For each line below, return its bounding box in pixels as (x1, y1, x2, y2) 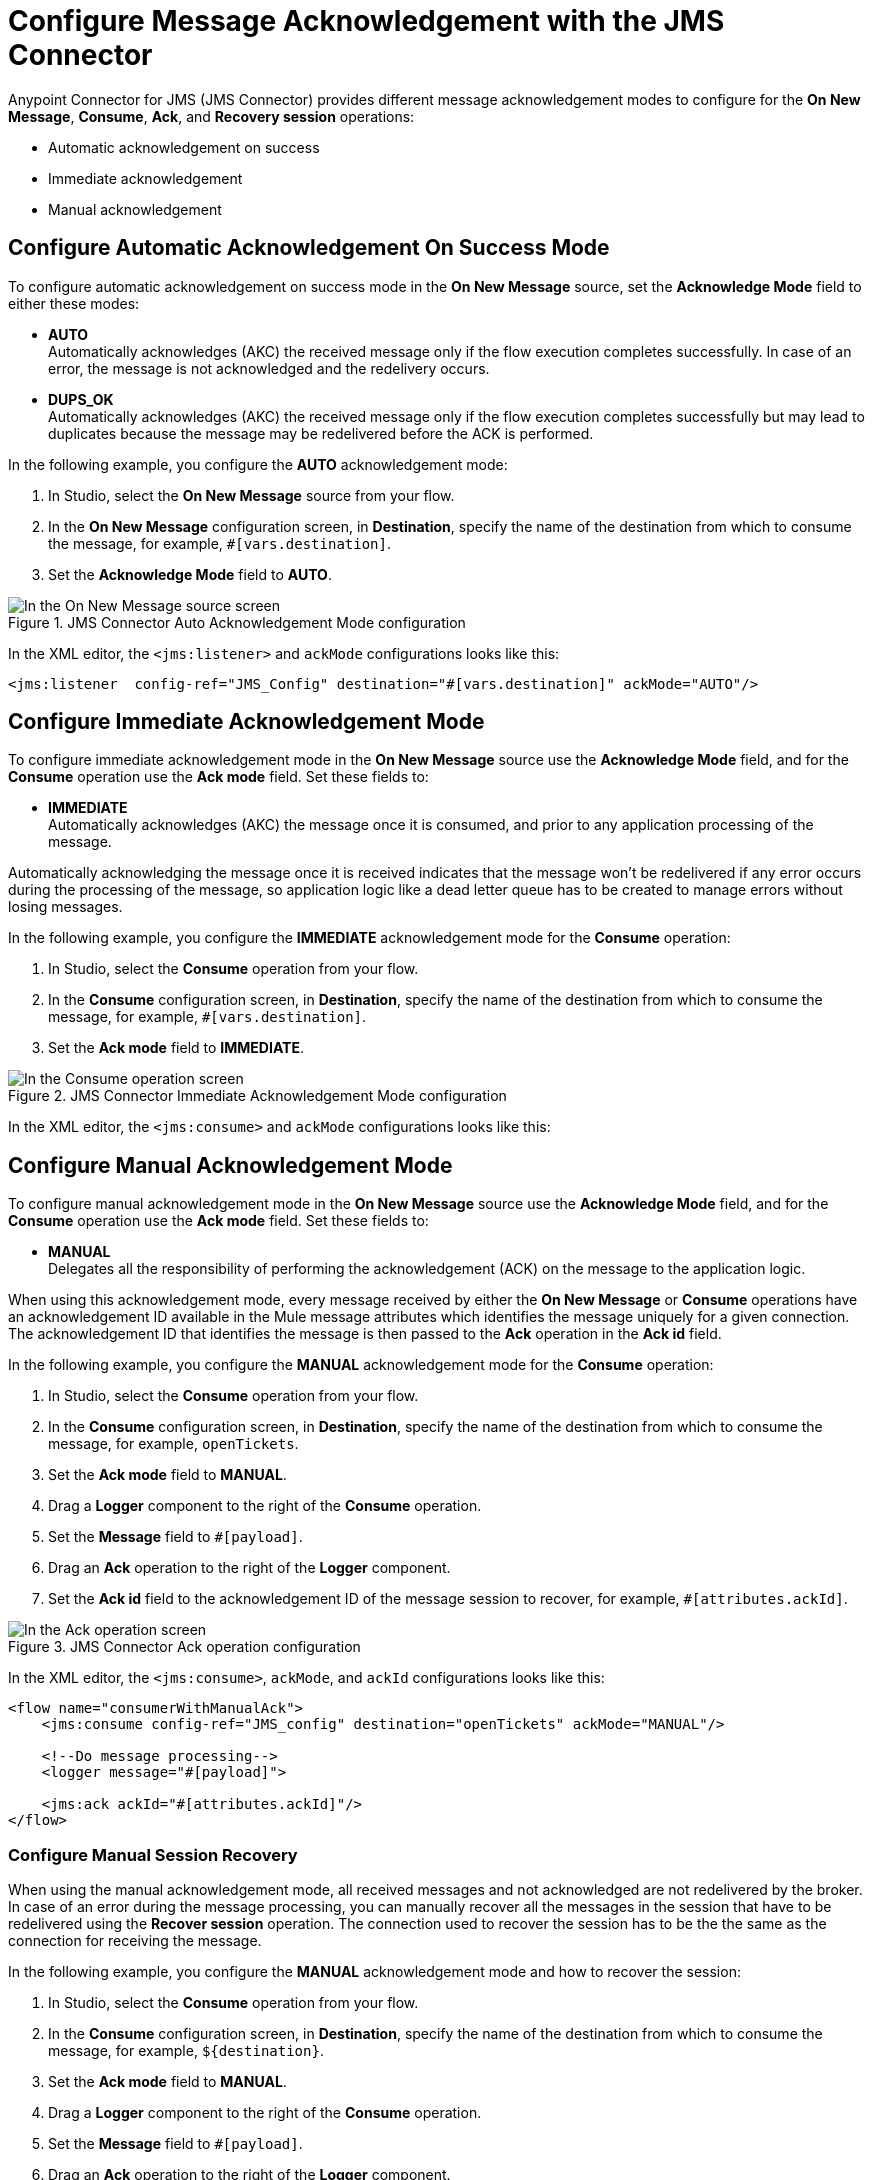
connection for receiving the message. (8, 1932, 262, 1950)
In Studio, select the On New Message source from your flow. (48, 486, 455, 504)
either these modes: (8, 294, 140, 312)
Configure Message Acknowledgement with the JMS (8, 4, 725, 38)
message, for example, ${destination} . (48, 2042, 324, 2060)
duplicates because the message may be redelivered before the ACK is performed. (48, 424, 594, 442)
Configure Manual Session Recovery (8, 1844, 298, 1865)
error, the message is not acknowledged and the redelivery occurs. (48, 359, 490, 377)
